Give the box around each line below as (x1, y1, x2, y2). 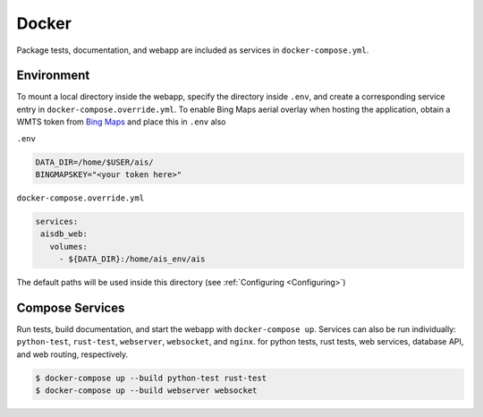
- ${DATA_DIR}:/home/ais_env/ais (58, 254, 206, 264)
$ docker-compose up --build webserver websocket (35, 386, 258, 396)
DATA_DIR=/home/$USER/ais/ (35, 157, 154, 167)
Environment (16, 68, 90, 83)
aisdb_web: (40, 229, 89, 239)
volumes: (49, 242, 89, 251)
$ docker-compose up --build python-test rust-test (35, 372, 267, 383)
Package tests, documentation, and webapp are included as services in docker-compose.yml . (16, 45, 369, 55)
